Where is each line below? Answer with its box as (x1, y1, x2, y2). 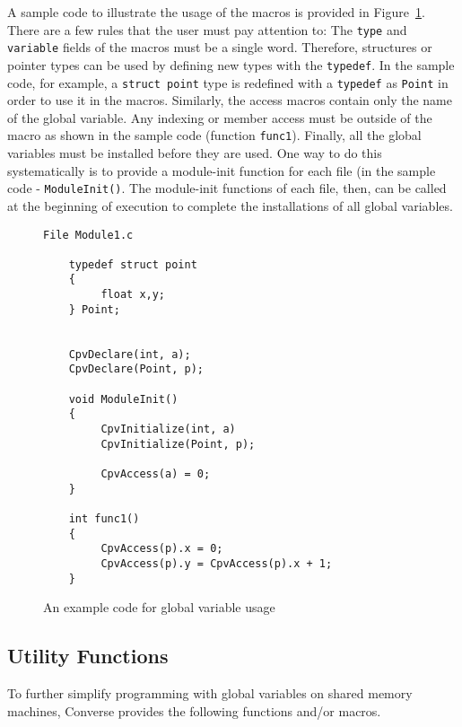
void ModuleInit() (68, 392, 179, 406)
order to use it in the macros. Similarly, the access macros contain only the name (7, 91, 452, 109)
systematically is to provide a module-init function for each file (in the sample (7, 161, 436, 180)
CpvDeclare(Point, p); (68, 363, 204, 376)
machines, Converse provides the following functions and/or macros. (7, 701, 381, 720)
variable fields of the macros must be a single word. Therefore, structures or (7, 38, 432, 57)
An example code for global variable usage (43, 598, 275, 617)
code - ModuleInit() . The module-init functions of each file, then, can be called (7, 179, 447, 197)
